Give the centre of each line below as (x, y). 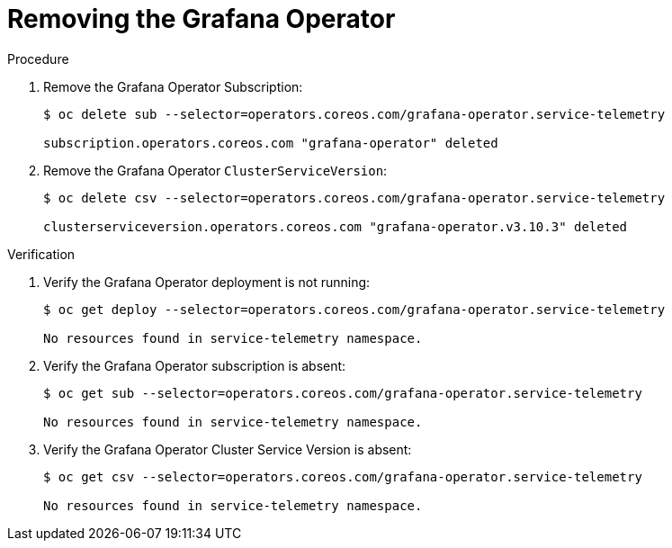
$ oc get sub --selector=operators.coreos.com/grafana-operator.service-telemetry (343, 393)
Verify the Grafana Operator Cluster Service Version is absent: (228, 449)
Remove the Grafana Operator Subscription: (173, 86)
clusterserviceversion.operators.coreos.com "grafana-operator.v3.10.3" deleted (336, 226)
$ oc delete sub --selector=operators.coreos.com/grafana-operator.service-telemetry (354, 114)
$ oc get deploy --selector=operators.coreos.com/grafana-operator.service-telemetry (354, 309)
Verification (41, 254)
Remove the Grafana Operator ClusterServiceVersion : (215, 170)
